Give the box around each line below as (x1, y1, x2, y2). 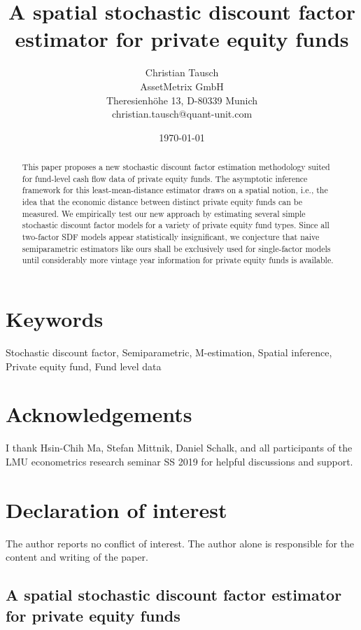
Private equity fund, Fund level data (6, 358, 162, 373)
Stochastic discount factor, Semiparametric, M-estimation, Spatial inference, (6, 344, 332, 359)
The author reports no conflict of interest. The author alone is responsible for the (6, 535, 355, 550)
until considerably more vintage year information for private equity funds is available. (22, 254, 334, 266)
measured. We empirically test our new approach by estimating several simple (22, 207, 306, 219)
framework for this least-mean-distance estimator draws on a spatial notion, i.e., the (22, 184, 328, 196)
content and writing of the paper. (6, 549, 148, 564)
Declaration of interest (6, 495, 227, 524)
